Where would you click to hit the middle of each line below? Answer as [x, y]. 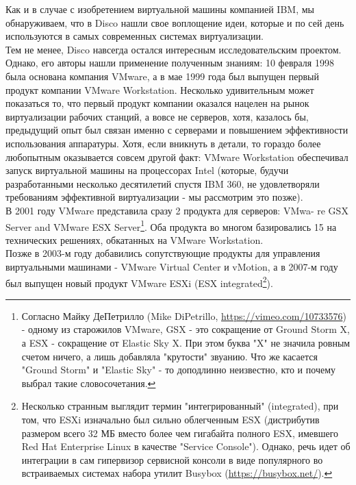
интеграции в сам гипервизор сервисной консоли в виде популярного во [172, 459]
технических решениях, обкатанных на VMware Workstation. [135, 239]
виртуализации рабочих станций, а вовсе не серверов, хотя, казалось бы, [157, 116]
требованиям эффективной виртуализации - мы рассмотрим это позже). [154, 197]
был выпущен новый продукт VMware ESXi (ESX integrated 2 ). [139, 282]
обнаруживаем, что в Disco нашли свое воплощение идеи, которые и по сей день [175, 22]
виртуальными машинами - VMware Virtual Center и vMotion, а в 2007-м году [172, 266]
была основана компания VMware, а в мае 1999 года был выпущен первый [162, 76]
